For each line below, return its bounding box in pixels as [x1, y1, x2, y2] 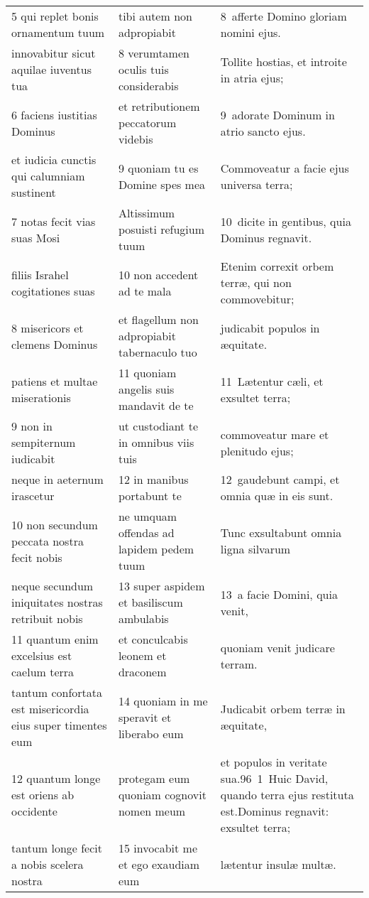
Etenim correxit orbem [220, 258, 334, 274]
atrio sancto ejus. [220, 122, 306, 139]
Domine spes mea [118, 175, 206, 193]
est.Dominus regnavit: [220, 803, 329, 819]
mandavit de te [118, 397, 194, 413]
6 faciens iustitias [11, 106, 97, 123]
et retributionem [118, 98, 200, 114]
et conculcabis [118, 631, 188, 647]
